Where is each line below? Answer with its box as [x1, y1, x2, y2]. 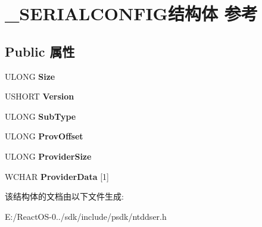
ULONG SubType [5, 110, 76, 122]
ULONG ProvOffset [5, 130, 83, 142]
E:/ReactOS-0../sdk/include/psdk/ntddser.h [5, 210, 167, 222]
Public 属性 [5, 42, 75, 60]
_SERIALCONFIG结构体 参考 [5, 1, 258, 26]
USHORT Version [5, 90, 74, 102]
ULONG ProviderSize [5, 150, 92, 162]
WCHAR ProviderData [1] [5, 170, 109, 182]
